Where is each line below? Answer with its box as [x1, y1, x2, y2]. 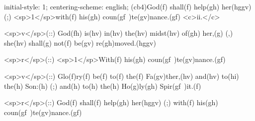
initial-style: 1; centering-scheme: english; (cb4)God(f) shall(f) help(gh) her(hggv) [4, 1, 252, 11]
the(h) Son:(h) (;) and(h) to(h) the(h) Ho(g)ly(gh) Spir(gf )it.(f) [4, 80, 201, 91]
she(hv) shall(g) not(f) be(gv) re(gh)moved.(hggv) [4, 37, 156, 48]
